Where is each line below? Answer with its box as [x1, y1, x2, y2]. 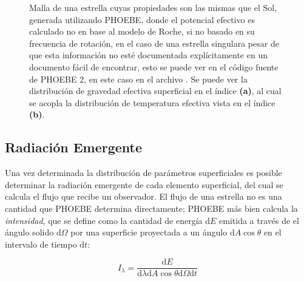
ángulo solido [5, 226, 54, 239]
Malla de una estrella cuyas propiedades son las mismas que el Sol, [29, 1, 277, 13]
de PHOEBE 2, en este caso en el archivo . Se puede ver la [29, 72, 248, 85]
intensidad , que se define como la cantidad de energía [5, 214, 203, 226]
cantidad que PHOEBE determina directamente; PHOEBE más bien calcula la [5, 201, 298, 214]
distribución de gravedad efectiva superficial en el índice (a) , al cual [29, 84, 282, 97]
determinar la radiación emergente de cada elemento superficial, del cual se [5, 178, 283, 191]
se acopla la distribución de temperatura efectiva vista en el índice [29, 96, 275, 109]
